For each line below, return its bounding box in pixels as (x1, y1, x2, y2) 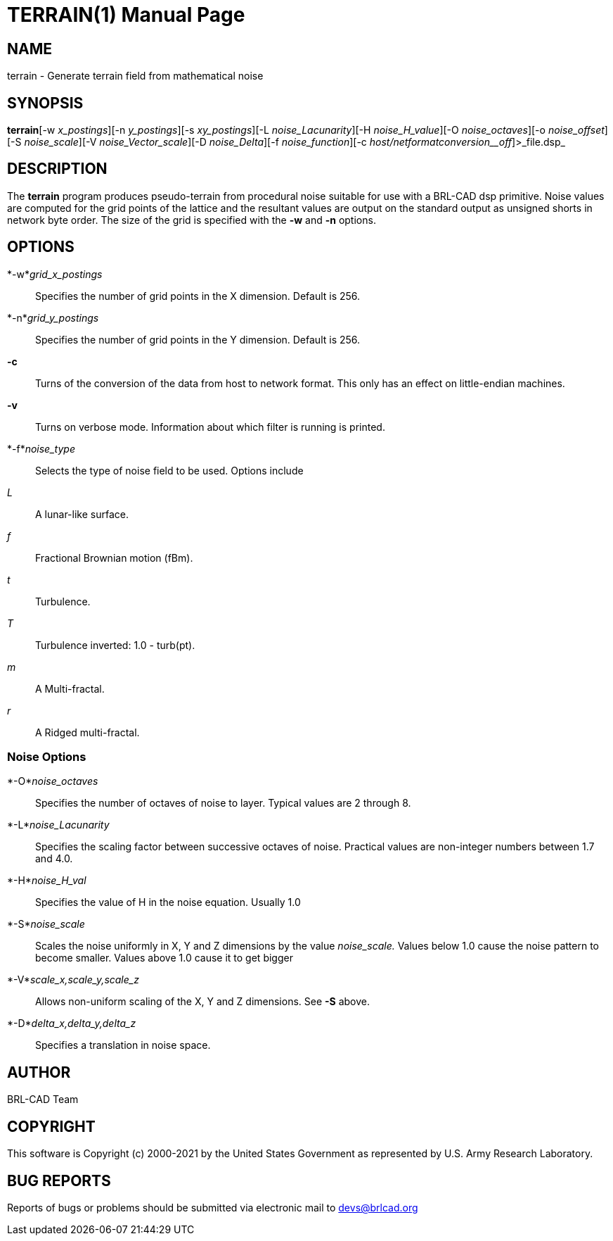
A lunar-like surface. (35, 508, 129, 520)
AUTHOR (7, 1063, 71, 1081)
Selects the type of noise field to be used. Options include (35, 464, 304, 477)
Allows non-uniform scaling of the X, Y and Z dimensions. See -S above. (35, 995, 370, 1008)
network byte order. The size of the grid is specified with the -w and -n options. (7, 213, 376, 226)
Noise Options (7, 750, 86, 764)
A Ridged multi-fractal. (35, 726, 140, 738)
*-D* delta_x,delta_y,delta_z (7, 1017, 136, 1030)
